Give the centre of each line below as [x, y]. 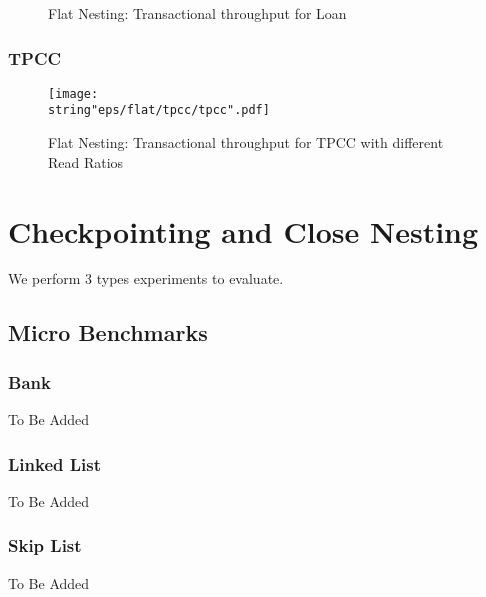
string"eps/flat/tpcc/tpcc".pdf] [159, 110]
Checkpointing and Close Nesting [243, 230]
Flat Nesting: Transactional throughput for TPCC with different [246, 142]
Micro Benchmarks [108, 332]
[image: [73, 93]
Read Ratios [86, 161]
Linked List [55, 463]
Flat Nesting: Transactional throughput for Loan [197, 13]
